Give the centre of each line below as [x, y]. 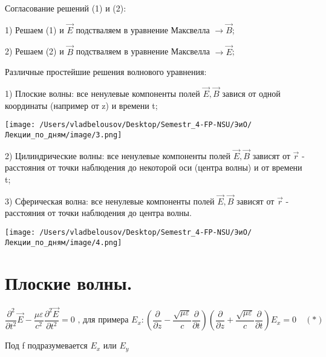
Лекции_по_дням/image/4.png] [64, 242]
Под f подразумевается [46, 345]
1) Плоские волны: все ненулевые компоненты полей [103, 93]
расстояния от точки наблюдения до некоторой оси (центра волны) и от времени [154, 167]
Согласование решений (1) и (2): [66, 8]
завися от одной [251, 93]
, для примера [103, 320]
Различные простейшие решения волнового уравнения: [106, 72]
